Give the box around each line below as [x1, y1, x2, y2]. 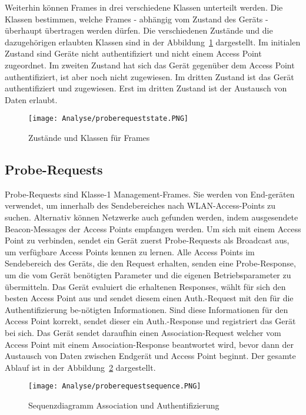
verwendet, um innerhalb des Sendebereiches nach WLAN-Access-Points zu [5, 199, 276, 212]
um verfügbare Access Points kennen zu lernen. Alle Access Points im [5, 245, 255, 258]
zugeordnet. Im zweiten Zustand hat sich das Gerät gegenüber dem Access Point [5, 58, 295, 71]
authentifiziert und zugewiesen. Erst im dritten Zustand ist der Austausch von [5, 82, 287, 94]
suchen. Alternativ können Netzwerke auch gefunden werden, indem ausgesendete [5, 210, 298, 223]
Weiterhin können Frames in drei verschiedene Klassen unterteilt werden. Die [5, 1, 283, 13]
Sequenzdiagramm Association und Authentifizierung [28, 398, 219, 411]
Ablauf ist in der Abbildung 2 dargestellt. [5, 361, 156, 373]
